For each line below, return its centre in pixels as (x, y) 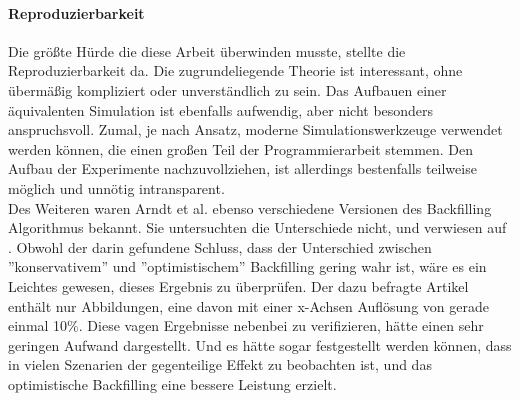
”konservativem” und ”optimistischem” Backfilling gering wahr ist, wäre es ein (247, 266)
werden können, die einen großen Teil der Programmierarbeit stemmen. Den (241, 148)
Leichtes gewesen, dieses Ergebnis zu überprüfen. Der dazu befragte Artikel (238, 285)
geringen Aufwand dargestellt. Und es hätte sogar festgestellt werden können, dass (260, 344)
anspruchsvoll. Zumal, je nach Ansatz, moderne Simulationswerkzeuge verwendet (255, 129)
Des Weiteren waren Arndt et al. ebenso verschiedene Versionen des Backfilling (250, 207)
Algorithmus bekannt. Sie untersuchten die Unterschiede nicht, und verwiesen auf (257, 227)
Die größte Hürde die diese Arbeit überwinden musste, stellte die (207, 50)
